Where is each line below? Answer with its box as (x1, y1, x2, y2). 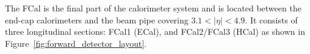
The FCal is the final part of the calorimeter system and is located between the (5, 2, 301, 14)
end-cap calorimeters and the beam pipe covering (5, 13, 189, 26)
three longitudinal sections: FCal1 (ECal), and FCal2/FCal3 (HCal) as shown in (5, 25, 305, 38)
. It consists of (245, 13, 298, 26)
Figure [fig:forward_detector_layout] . (5, 37, 147, 49)
